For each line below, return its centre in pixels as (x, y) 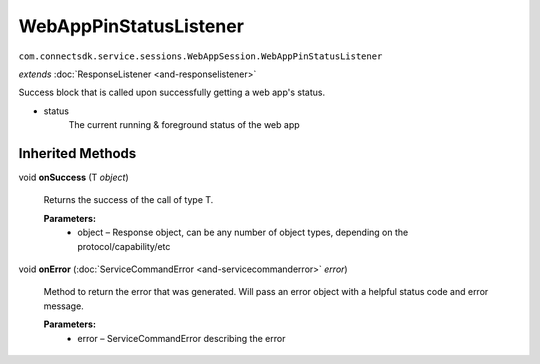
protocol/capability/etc (124, 246)
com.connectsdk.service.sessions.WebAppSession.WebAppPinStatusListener (200, 56)
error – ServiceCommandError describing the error (181, 338)
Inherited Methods (77, 153)
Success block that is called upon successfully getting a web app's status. (171, 92)
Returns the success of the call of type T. (128, 200)
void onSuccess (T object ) (73, 177)
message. (63, 306)
